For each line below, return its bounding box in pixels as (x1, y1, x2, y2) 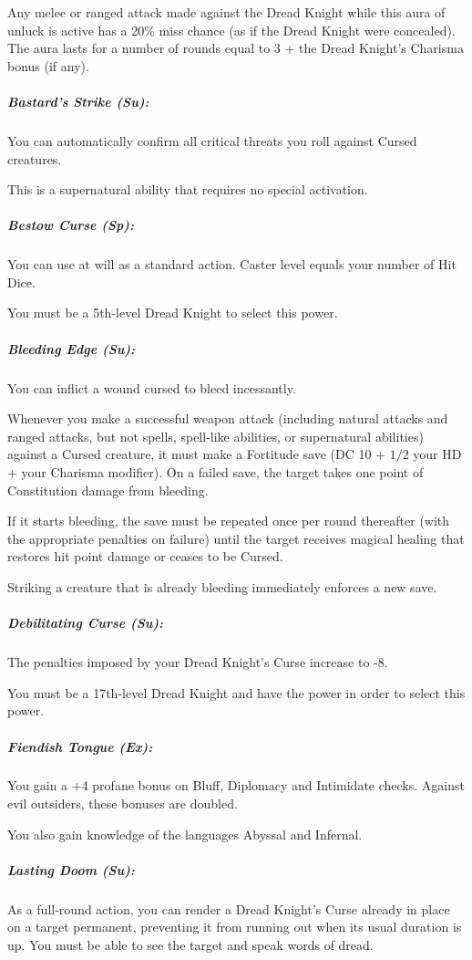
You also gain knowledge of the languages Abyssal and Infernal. (7, 824, 363, 843)
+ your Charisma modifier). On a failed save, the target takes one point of (7, 463, 424, 481)
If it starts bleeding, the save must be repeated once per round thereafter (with (7, 511, 450, 530)
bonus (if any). (7, 56, 89, 75)
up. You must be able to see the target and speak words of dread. (7, 935, 374, 954)
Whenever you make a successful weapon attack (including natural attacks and (7, 409, 448, 428)
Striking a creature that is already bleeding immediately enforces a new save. (7, 577, 437, 596)
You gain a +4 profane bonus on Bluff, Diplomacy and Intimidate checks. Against (7, 776, 465, 795)
